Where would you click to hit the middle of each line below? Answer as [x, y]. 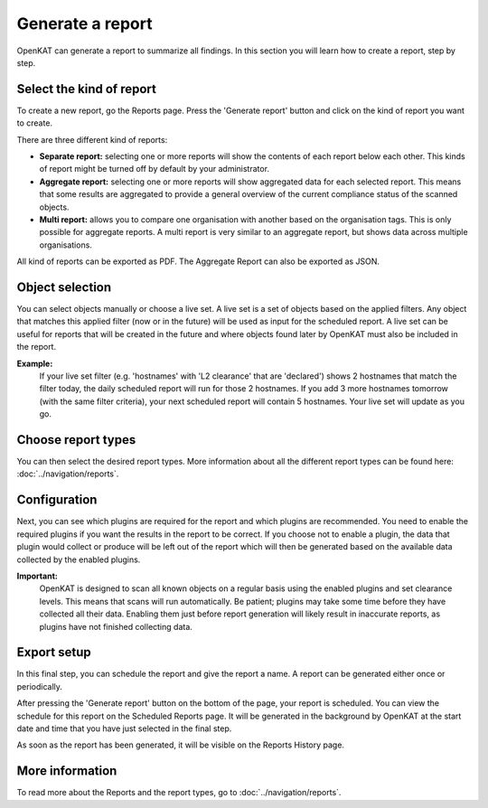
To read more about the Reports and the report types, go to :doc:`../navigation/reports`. [179, 793]
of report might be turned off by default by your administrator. [155, 169]
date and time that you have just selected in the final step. [124, 728]
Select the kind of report [87, 89]
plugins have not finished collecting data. [116, 626]
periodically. [40, 686]
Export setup [54, 652]
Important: [37, 576]
